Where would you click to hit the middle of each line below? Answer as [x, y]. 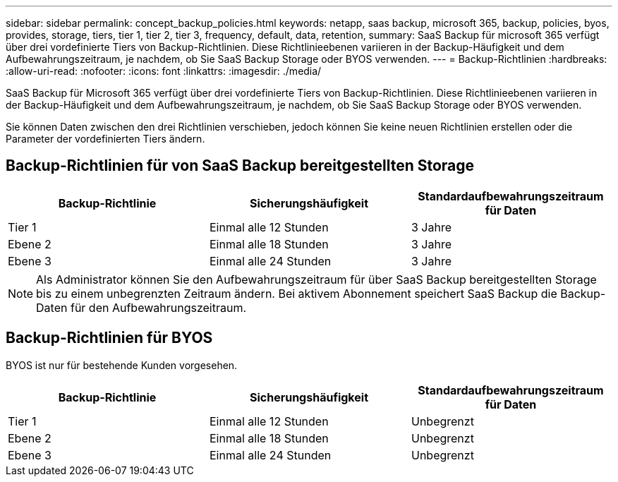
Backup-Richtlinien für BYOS [109, 338]
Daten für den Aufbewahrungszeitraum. [141, 307]
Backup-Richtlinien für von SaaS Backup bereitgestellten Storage [240, 166]
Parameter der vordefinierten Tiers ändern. [105, 139]
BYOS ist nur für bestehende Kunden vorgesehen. [122, 365]
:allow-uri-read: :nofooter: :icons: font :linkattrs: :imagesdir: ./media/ [164, 71]
